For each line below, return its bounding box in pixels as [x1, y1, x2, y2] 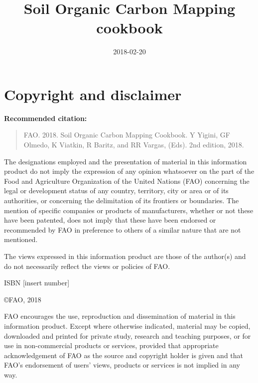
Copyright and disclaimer [4, 84, 182, 104]
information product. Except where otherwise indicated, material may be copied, [4, 320, 251, 331]
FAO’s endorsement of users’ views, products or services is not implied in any [4, 360, 240, 370]
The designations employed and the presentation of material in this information [4, 156, 247, 166]
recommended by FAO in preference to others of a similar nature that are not [4, 224, 241, 235]
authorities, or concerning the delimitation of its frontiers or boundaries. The [4, 195, 239, 205]
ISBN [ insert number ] [4, 277, 70, 288]
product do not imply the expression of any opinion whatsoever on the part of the [4, 166, 255, 176]
